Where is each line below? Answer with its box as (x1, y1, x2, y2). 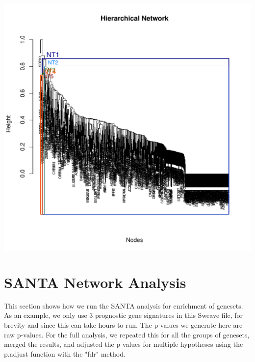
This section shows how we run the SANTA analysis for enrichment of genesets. (4, 300, 243, 310)
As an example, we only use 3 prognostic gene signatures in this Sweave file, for (4, 310, 243, 320)
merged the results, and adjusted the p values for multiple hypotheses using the (4, 339, 243, 349)
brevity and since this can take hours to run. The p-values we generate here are (4, 319, 243, 330)
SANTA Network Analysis (4, 272, 186, 292)
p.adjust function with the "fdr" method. (4, 348, 126, 359)
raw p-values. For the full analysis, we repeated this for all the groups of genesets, (4, 329, 250, 339)
